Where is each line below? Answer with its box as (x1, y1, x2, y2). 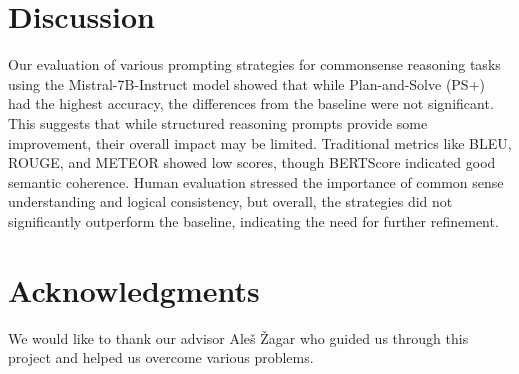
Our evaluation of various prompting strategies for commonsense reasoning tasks (8, 54, 501, 75)
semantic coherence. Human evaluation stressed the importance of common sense (8, 171, 504, 192)
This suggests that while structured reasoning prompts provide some (8, 112, 428, 133)
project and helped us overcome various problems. (8, 347, 314, 368)
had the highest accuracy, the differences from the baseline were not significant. (8, 93, 494, 114)
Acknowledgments (8, 269, 260, 310)
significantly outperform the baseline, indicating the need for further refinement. (8, 210, 499, 231)
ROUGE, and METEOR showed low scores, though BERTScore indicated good (8, 152, 496, 173)
